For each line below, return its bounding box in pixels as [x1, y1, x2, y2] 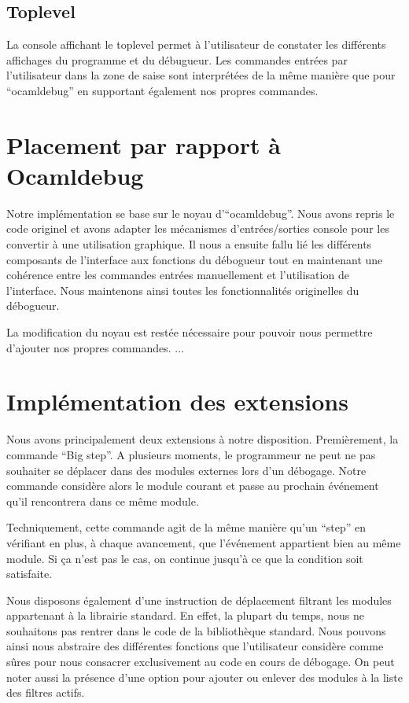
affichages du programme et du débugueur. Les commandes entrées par [6, 51, 348, 68]
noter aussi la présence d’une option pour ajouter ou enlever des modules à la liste [6, 668, 403, 685]
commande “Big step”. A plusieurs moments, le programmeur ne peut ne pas [6, 446, 376, 462]
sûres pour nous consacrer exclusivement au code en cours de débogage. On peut [6, 653, 395, 670]
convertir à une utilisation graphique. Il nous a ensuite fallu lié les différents [6, 236, 372, 252]
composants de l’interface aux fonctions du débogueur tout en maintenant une [6, 251, 383, 267]
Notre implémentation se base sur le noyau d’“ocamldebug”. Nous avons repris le [6, 204, 395, 221]
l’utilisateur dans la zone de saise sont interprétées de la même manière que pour [6, 67, 396, 83]
